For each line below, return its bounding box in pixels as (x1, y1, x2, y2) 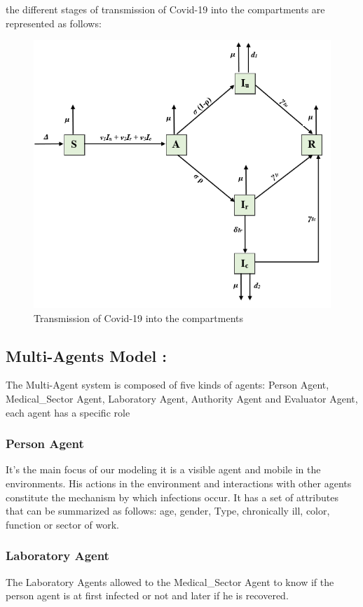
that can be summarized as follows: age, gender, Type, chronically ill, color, (6, 503, 330, 518)
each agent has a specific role (6, 405, 130, 419)
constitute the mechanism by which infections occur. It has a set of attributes (6, 489, 338, 504)
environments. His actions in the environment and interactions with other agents (6, 476, 352, 491)
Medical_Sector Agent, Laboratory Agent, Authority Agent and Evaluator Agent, (6, 391, 358, 406)
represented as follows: (6, 15, 102, 30)
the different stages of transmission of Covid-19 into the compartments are (6, 2, 325, 17)
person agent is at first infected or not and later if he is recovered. (6, 588, 289, 603)
